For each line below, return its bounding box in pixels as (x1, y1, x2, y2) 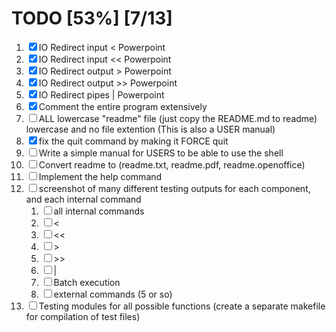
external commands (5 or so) (53, 288, 173, 300)
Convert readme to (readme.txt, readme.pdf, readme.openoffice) (38, 158, 306, 171)
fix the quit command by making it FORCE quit (38, 135, 229, 147)
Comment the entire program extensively (38, 100, 208, 112)
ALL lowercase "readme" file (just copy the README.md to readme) (38, 112, 318, 124)
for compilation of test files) (25, 310, 141, 322)
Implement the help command (38, 170, 163, 182)
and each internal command (25, 193, 142, 205)
